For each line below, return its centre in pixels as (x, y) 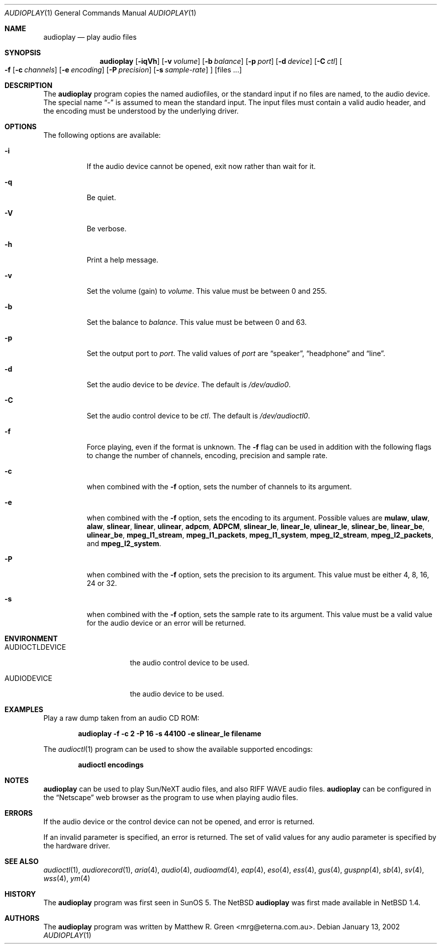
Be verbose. (107, 229)
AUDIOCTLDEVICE (35, 647)
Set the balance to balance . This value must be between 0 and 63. (197, 322)
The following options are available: (102, 135)
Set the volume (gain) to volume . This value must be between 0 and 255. (207, 291)
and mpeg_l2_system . (124, 543)
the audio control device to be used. (190, 663)
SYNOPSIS (23, 53)
